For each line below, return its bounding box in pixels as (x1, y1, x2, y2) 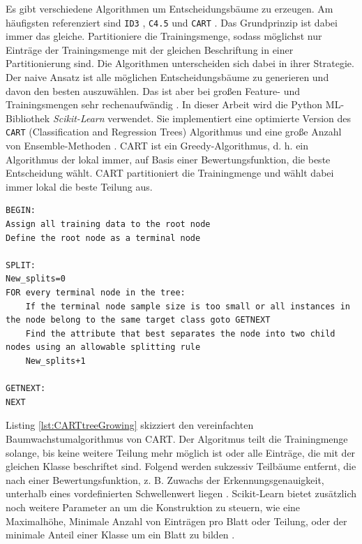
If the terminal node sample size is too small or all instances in (25, 301, 350, 311)
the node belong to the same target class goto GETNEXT (6, 315, 271, 325)
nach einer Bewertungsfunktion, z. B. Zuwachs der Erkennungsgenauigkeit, (6, 472, 324, 487)
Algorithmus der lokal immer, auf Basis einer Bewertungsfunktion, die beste (6, 152, 331, 166)
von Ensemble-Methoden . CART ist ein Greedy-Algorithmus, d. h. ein (6, 138, 309, 153)
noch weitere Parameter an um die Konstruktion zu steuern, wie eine (6, 499, 301, 514)
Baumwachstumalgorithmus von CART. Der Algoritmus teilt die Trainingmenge (6, 431, 348, 446)
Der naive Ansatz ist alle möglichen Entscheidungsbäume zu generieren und (6, 70, 329, 84)
